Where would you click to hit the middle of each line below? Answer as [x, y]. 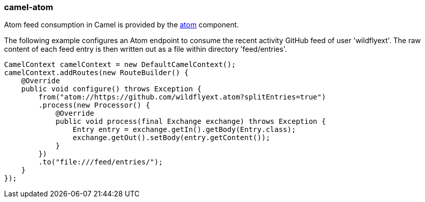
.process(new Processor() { [94, 105]
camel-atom [29, 7]
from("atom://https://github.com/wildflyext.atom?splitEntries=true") [182, 97]
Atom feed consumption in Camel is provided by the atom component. [122, 25]
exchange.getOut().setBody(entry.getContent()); [171, 138]
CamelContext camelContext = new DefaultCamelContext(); [120, 65]
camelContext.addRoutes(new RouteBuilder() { [96, 73]
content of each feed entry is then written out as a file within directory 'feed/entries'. [146, 49]
